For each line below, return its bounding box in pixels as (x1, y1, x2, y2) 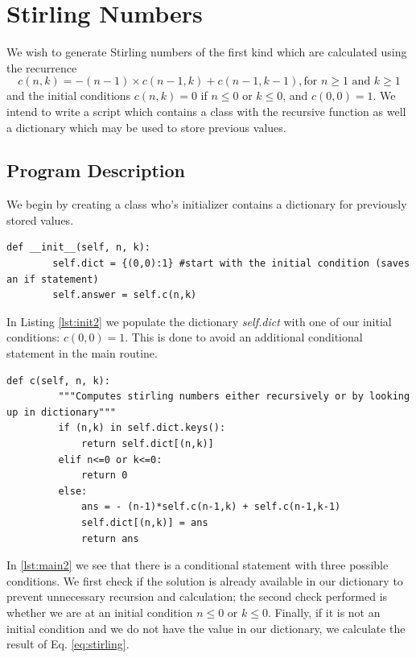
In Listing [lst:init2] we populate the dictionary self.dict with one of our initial (6, 312, 392, 329)
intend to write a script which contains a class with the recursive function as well (6, 102, 406, 119)
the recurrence (6, 59, 77, 76)
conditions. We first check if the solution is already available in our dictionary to (6, 572, 403, 589)
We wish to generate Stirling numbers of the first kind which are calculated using (6, 43, 407, 60)
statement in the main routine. (6, 345, 158, 362)
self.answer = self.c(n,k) (52, 289, 197, 301)
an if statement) (6, 273, 99, 285)
